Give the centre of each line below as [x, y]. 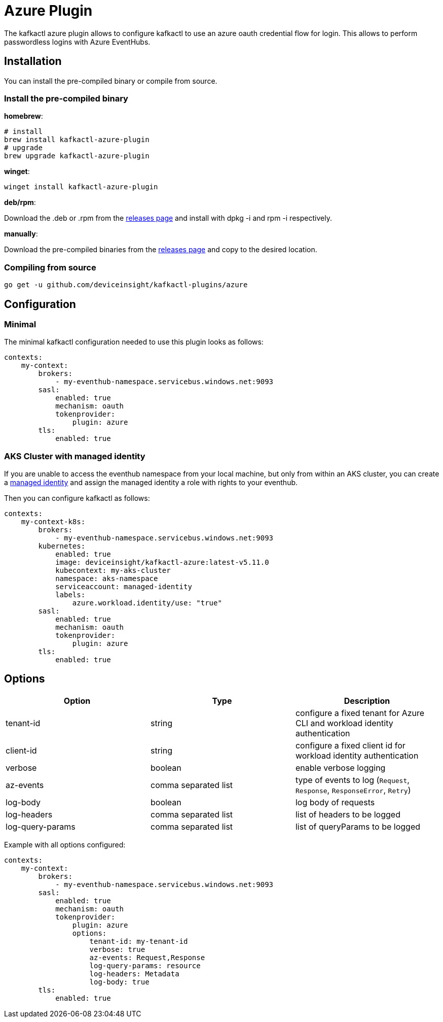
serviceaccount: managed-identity [124, 587]
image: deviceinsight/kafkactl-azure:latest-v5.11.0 [162, 563]
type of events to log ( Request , [352, 780]
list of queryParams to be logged [358, 826]
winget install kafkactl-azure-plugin [81, 187]
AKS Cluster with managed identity [75, 456]
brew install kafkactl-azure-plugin [77, 140]
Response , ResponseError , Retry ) [353, 790]
